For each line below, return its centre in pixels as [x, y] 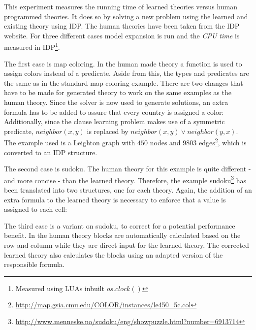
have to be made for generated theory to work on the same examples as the [118, 92]
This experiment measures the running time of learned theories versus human [121, 6]
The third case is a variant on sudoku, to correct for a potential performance [120, 225]
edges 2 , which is [223, 142]
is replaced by [108, 131]
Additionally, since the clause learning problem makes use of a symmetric [114, 121]
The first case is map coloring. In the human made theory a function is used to [123, 63]
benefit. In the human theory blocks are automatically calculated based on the [122, 235]
